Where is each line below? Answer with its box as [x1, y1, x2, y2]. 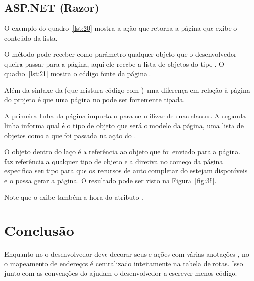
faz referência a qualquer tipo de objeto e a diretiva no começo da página [4, 156, 223, 166]
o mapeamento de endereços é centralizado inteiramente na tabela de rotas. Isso [4, 258, 243, 268]
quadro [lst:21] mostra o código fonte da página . [4, 68, 151, 78]
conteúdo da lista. [4, 32, 58, 43]
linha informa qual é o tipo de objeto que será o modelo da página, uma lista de [4, 120, 244, 130]
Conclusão [4, 220, 74, 240]
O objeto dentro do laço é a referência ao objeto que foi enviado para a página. [4, 146, 241, 157]
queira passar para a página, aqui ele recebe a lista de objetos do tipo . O [4, 58, 225, 69]
